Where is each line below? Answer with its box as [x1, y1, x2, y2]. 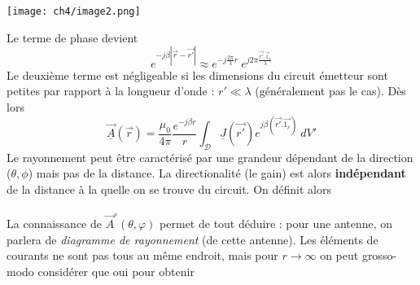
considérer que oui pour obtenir [37, 262, 195, 279]
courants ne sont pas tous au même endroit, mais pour [7, 247, 278, 264]
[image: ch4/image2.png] [7, 6, 141, 17]
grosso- [361, 247, 397, 264]
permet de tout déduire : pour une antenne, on [160, 214, 393, 231]
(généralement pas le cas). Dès [255, 82, 406, 99]
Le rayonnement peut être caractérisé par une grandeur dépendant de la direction [7, 148, 413, 165]
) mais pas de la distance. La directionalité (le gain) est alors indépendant [28, 164, 406, 182]
